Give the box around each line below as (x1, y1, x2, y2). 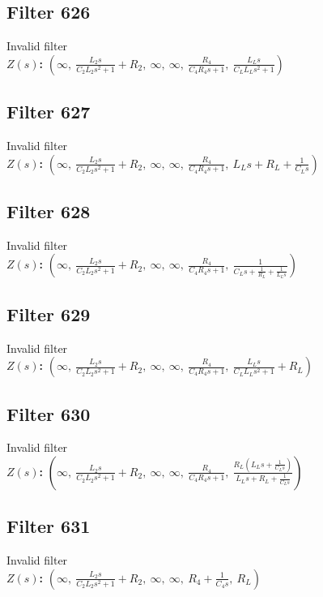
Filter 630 (6, 401, 91, 426)
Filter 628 (6, 198, 91, 223)
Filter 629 (6, 301, 91, 326)
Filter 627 (6, 99, 91, 124)
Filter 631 (6, 513, 91, 539)
